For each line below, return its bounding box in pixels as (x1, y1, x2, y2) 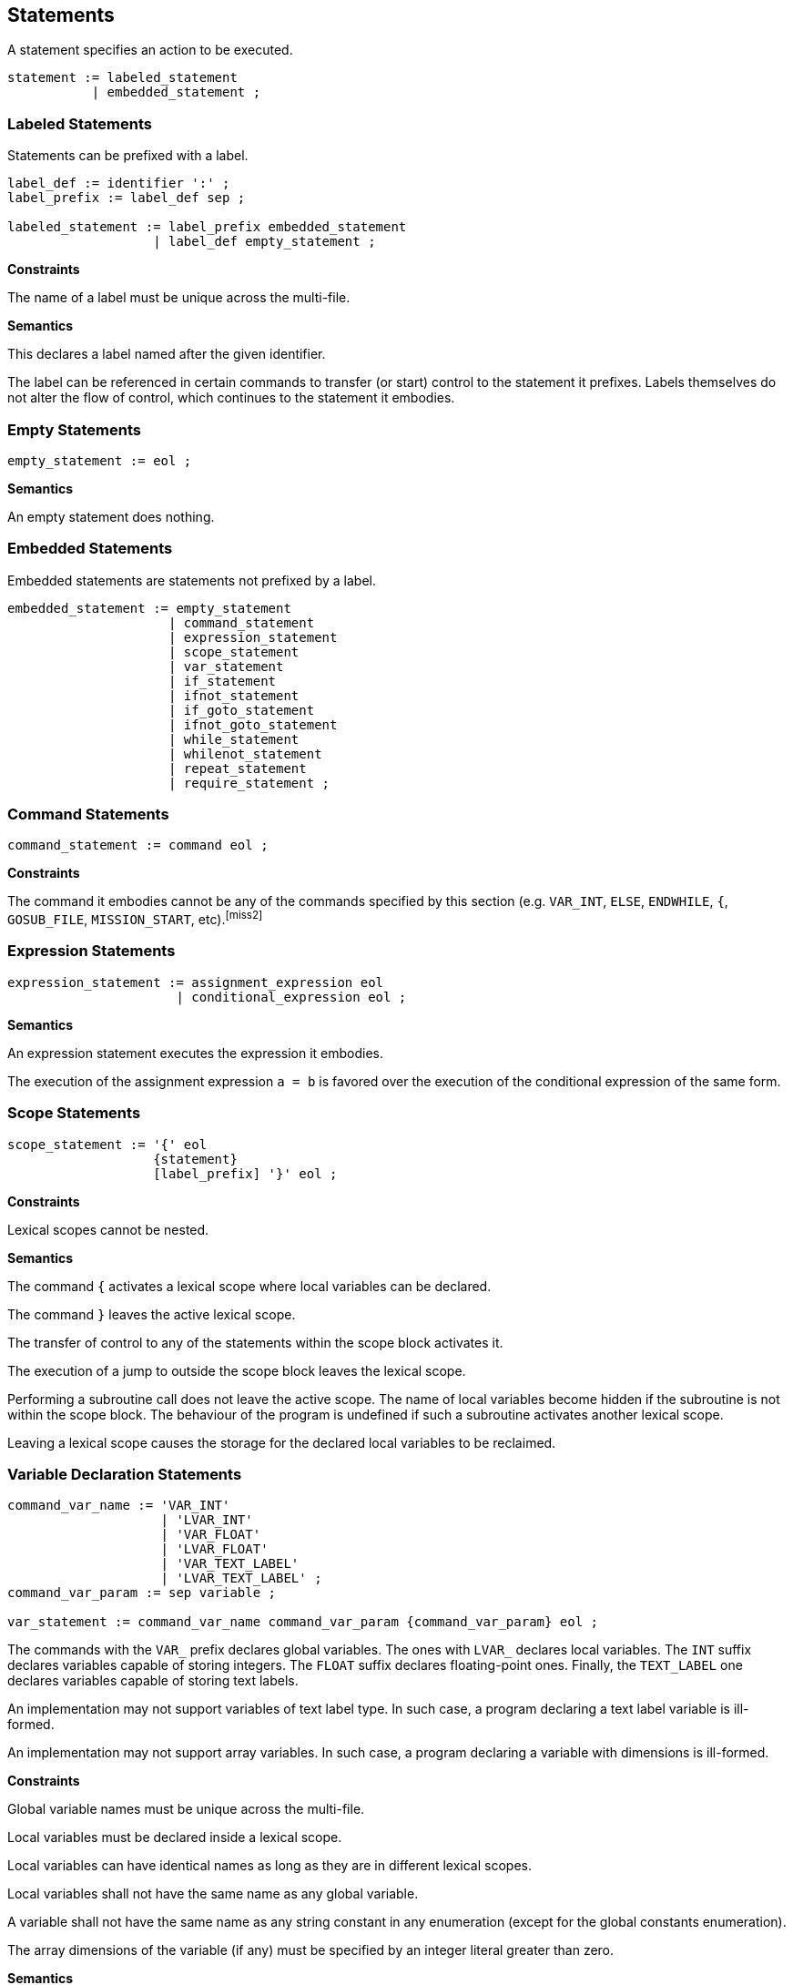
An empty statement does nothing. (7, 508, 215, 524)
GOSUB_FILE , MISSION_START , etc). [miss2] (7, 909, 263, 928)
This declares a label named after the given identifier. (7, 346, 326, 362)
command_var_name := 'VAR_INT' (7, 1498, 230, 1513)
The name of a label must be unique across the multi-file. (7, 290, 351, 306)
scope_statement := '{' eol (7, 1136, 208, 1152)
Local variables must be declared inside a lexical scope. (7, 1829, 342, 1846)
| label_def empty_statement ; (153, 234, 376, 249)
